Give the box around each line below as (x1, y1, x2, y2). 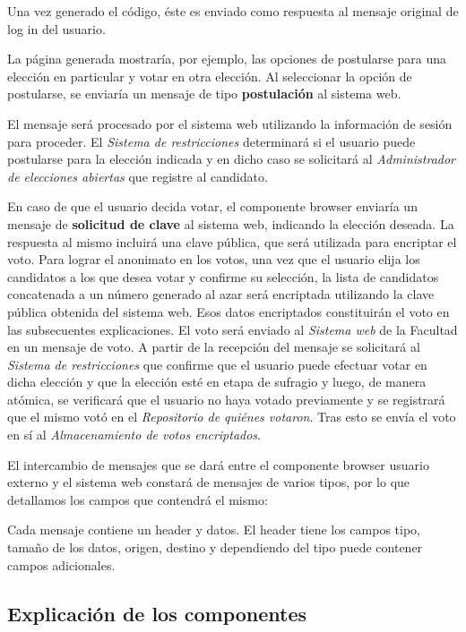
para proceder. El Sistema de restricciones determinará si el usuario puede (7, 132, 416, 150)
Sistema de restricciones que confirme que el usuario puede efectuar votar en (7, 354, 427, 373)
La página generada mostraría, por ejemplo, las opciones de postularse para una (7, 49, 447, 68)
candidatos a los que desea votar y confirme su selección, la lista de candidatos (7, 267, 439, 286)
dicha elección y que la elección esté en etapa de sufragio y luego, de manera (7, 372, 427, 391)
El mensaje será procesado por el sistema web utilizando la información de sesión (7, 114, 453, 132)
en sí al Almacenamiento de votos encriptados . (7, 425, 262, 444)
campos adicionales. (7, 555, 116, 574)
